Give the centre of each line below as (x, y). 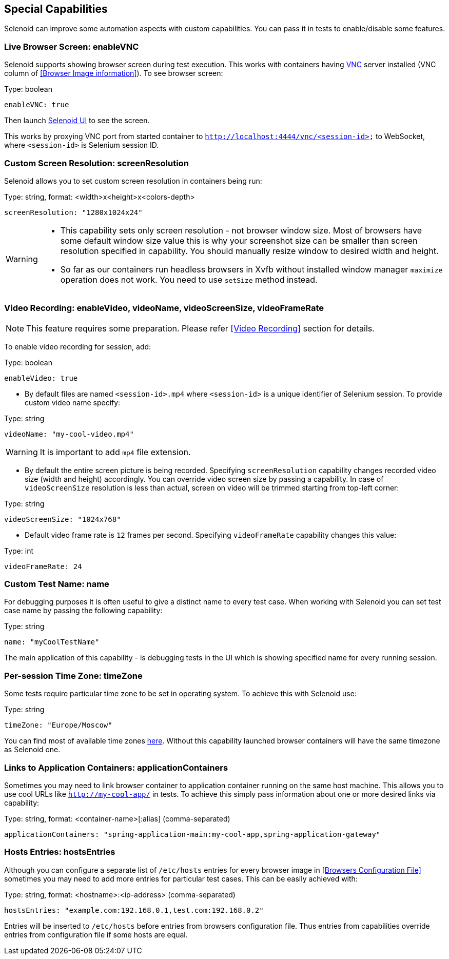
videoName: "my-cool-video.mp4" (69, 434)
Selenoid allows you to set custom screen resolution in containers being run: (133, 181)
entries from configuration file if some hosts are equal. (96, 934)
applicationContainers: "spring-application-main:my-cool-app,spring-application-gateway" (192, 834)
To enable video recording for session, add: (78, 346)
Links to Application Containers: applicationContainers (116, 767)
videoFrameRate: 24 (43, 566)
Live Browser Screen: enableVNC (72, 46)
